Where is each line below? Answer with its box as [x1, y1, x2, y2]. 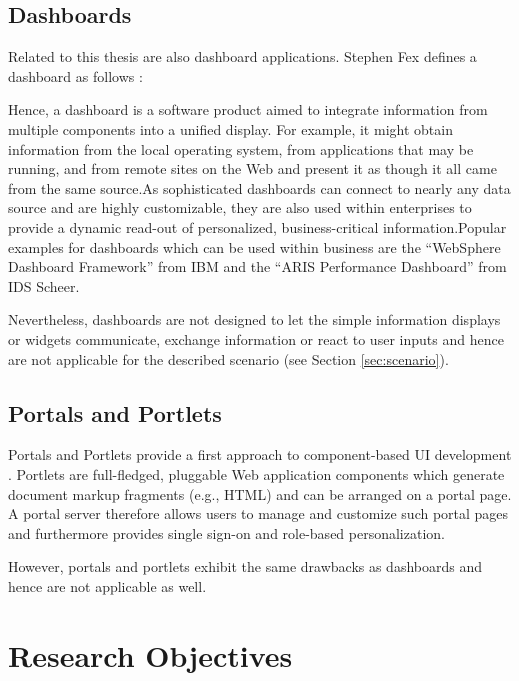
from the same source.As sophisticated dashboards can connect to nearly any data [8, 177, 511, 198]
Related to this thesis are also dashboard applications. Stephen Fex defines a [8, 46, 477, 67]
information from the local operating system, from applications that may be [8, 138, 474, 159]
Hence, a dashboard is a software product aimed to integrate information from [8, 99, 488, 120]
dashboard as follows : [8, 65, 143, 86]
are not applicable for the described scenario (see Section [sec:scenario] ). [8, 348, 449, 369]
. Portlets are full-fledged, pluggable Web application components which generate [8, 463, 505, 484]
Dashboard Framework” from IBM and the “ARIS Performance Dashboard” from [8, 256, 507, 277]
